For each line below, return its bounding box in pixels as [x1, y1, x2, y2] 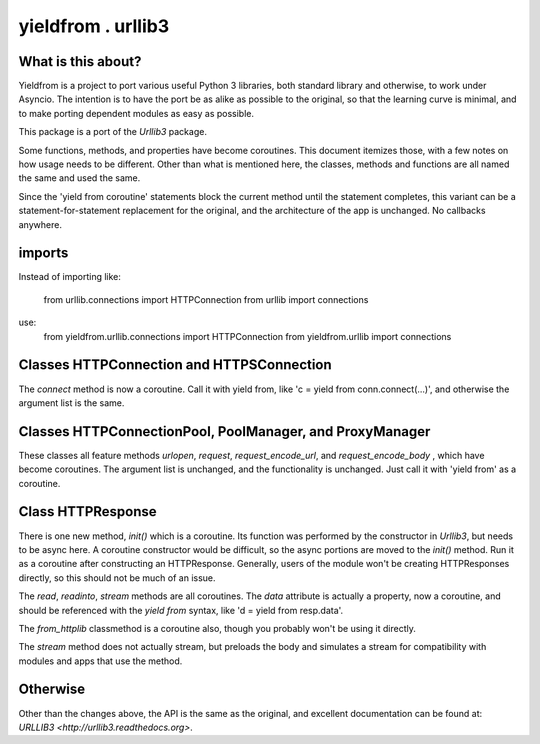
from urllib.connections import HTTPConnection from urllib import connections [43, 293, 369, 305]
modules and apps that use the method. [18, 655, 183, 667]
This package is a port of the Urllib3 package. [18, 126, 207, 138]
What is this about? [18, 53, 142, 70]
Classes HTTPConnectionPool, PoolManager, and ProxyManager [18, 423, 431, 440]
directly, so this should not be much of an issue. [18, 571, 216, 584]
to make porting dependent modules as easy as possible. [18, 107, 255, 119]
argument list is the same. [18, 396, 125, 409]
